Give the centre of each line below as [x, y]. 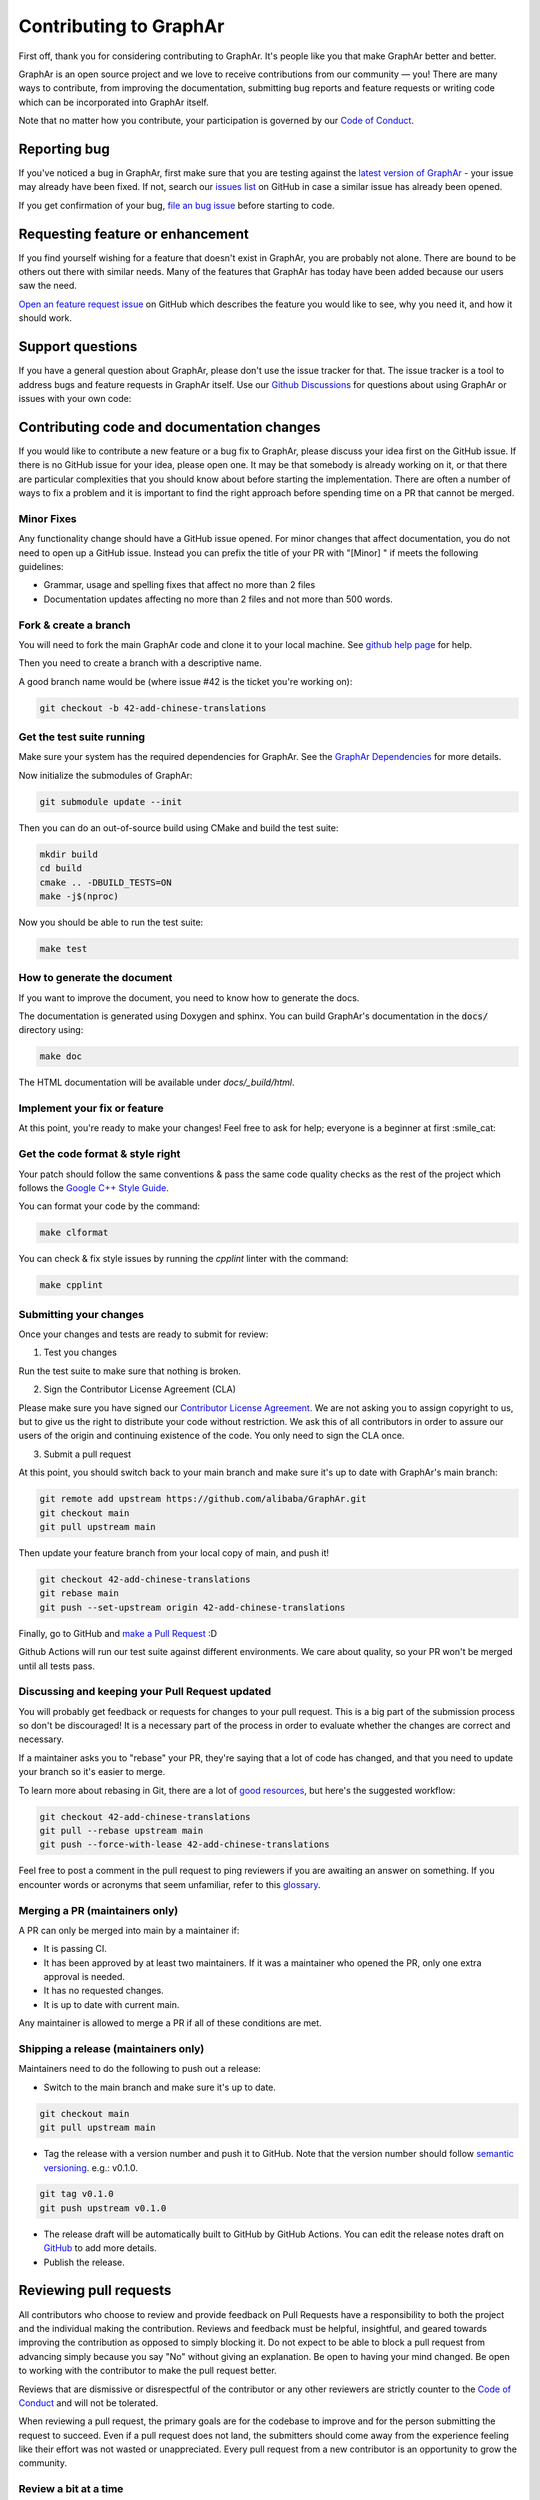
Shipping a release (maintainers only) [111, 2048]
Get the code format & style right [99, 1154]
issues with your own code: [75, 398]
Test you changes [80, 1352]
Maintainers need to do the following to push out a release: [140, 2069]
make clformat [74, 1233]
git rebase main [79, 1593]
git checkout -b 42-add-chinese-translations [153, 708]
